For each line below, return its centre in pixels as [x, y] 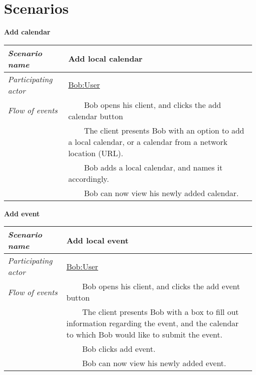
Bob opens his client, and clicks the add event [161, 286]
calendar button [96, 116]
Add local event [98, 240]
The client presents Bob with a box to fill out [160, 312]
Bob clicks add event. [119, 349]
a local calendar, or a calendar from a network [148, 141]
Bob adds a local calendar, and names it [153, 167]
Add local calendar [105, 59]
